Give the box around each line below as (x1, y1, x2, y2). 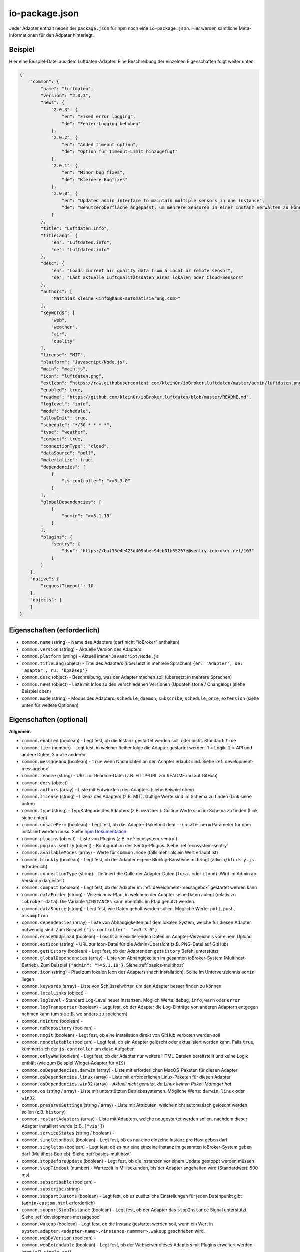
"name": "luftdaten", (40, 86, 94, 91)
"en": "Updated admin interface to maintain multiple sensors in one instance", (61, 198, 265, 203)
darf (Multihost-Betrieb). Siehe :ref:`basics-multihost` (21, 1151, 132, 1157)
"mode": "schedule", (40, 408, 91, 414)
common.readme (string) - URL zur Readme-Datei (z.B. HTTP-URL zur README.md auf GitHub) (21, 773, 218, 779)
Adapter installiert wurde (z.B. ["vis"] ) (21, 1123, 104, 1129)
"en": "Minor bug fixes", (61, 170, 125, 175)
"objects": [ (30, 597, 62, 603)
